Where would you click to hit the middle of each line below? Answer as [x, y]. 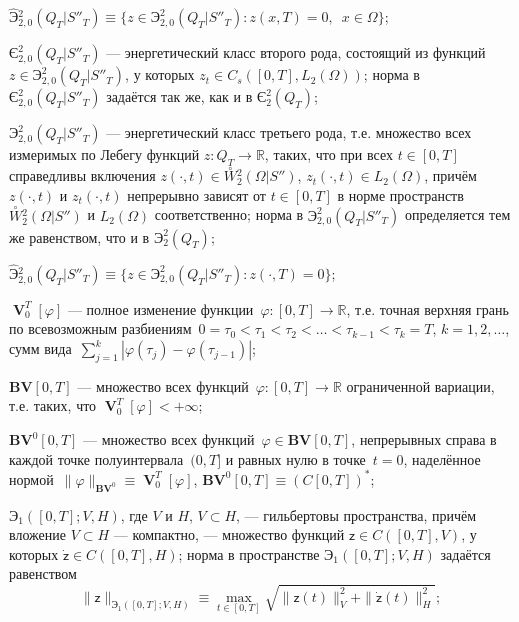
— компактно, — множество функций [229, 534]
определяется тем [457, 214]
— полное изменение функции [160, 308]
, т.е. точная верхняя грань [427, 308]
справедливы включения [82, 175]
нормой [31, 478]
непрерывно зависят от [196, 194]
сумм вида [40, 348]
